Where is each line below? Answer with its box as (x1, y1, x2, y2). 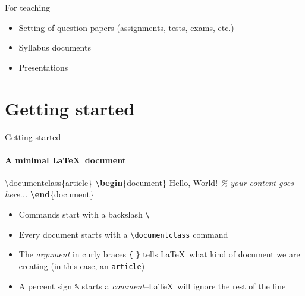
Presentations (18, 61, 68, 73)
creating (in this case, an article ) (18, 260, 145, 272)
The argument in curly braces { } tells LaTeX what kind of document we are (18, 248, 300, 260)
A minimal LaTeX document (5, 153, 126, 166)
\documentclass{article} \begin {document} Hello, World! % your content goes (5, 176, 294, 188)
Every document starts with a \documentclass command (18, 228, 228, 240)
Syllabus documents (18, 41, 91, 53)
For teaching (5, 1, 51, 13)
